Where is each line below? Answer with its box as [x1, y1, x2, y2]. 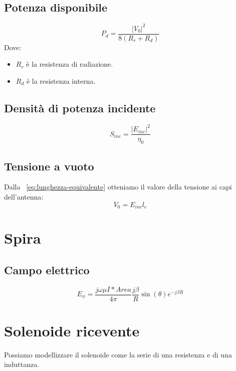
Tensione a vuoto [4, 158, 94, 173]
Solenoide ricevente [4, 320, 140, 340]
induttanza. [4, 359, 40, 369]
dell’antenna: [4, 191, 44, 202]
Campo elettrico [4, 262, 90, 277]
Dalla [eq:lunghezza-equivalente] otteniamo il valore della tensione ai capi [4, 181, 232, 192]
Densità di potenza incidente [4, 100, 156, 115]
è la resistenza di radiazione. [26, 59, 113, 69]
